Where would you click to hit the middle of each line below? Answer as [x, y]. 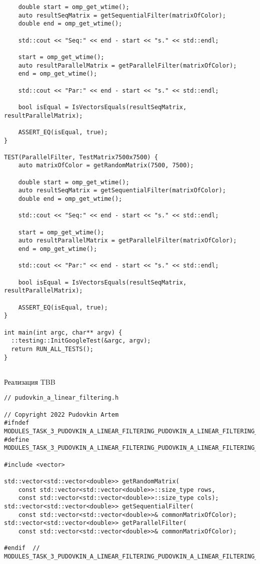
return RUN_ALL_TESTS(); [52, 349]
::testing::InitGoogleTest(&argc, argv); [81, 341]
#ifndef [17, 423]
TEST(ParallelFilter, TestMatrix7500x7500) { [81, 157]
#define [17, 440]
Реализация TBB [30, 381]
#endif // [22, 548]
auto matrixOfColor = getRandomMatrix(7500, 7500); [106, 166]
